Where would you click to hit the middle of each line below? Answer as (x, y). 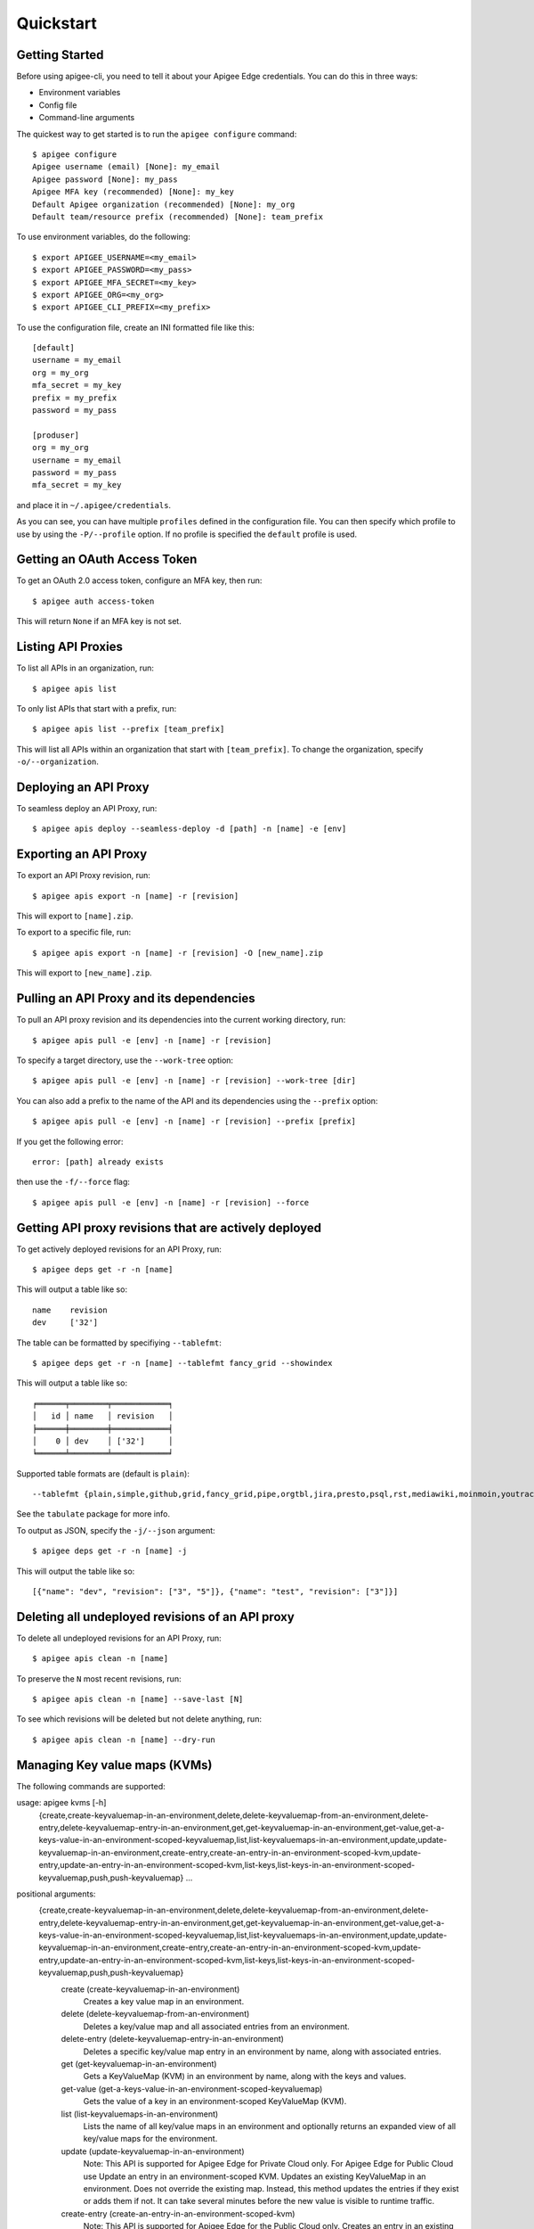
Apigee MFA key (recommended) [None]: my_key (133, 192)
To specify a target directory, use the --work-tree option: (125, 1060)
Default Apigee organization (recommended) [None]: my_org (164, 204)
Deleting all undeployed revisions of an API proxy (156, 1617)
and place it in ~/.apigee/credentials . (94, 505)
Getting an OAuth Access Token (107, 559)
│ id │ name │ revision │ (103, 1416)
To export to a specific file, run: (74, 933)
